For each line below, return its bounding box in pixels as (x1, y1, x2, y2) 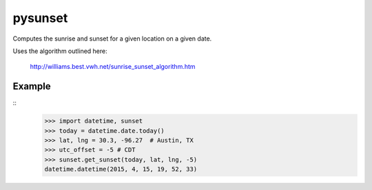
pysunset (12, 10, 68, 25)
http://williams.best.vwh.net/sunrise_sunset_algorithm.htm (30, 63, 196, 71)
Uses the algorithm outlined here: (12, 47, 107, 55)
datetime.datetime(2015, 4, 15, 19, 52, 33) (44, 165, 198, 173)
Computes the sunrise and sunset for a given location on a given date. (12, 34, 212, 43)
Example (12, 81, 51, 92)
